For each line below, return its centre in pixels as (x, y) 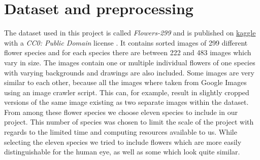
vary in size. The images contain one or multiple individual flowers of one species (130, 62)
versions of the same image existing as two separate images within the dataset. (126, 102)
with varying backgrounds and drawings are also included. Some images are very (129, 72)
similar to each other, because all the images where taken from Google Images (125, 82)
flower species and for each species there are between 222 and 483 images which (128, 52)
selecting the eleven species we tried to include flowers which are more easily (123, 142)
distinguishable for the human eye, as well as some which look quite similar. (122, 152)
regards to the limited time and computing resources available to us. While (121, 132)
